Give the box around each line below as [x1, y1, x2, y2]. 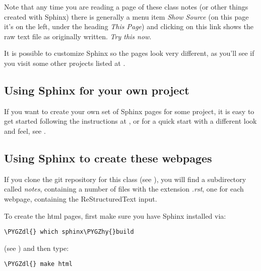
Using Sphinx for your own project [4, 82, 189, 98]
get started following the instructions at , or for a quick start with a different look [4, 116, 257, 126]
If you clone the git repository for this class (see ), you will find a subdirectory [4, 173, 246, 184]
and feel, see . [4, 125, 46, 136]
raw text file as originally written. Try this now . [4, 31, 152, 41]
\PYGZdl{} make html [4, 260, 73, 268]
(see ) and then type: [4, 242, 69, 253]
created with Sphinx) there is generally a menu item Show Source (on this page [4, 11, 249, 22]
